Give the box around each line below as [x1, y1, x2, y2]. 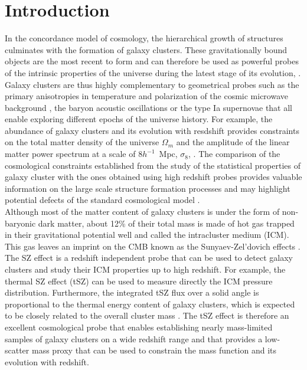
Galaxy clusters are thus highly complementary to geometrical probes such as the [5, 78, 299, 90]
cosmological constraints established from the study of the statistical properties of [5, 159, 301, 171]
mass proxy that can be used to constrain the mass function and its [31, 344, 276, 356]
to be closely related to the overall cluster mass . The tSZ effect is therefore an [5, 309, 289, 322]
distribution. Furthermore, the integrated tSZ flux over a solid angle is [5, 286, 259, 299]
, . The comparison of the [188, 148, 280, 160]
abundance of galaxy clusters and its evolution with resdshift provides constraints [5, 124, 299, 136]
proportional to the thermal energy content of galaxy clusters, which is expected [5, 297, 295, 310]
